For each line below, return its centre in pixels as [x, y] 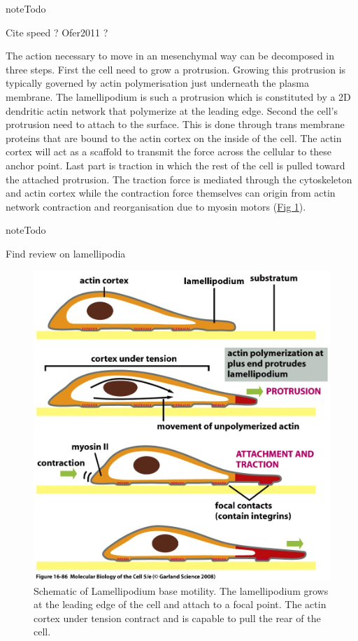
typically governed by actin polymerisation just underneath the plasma [157, 83]
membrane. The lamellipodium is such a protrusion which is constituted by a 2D [178, 96]
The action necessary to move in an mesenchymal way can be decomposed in [170, 56]
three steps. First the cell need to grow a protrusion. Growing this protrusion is [176, 69]
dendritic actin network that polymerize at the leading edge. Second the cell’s [172, 110]
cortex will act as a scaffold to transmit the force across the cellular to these [169, 152]
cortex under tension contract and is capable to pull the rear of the [177, 618]
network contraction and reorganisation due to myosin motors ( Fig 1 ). [156, 206]
